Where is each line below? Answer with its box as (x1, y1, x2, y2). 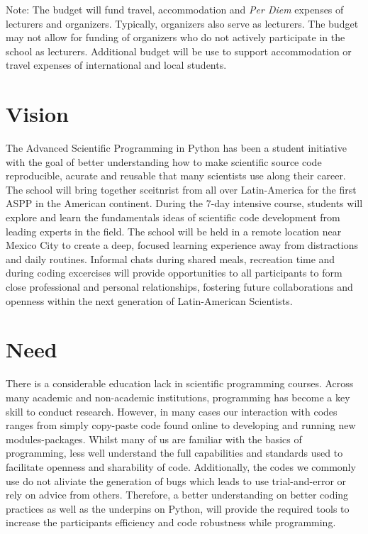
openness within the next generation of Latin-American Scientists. (6, 293, 293, 308)
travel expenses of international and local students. (6, 57, 227, 72)
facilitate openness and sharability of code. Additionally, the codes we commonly (6, 459, 356, 474)
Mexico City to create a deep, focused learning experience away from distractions (6, 238, 358, 252)
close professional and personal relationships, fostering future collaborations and (6, 279, 353, 294)
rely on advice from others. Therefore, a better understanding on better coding (6, 487, 349, 502)
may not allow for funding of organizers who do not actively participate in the (6, 30, 345, 45)
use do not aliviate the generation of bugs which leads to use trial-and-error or (6, 473, 347, 488)
